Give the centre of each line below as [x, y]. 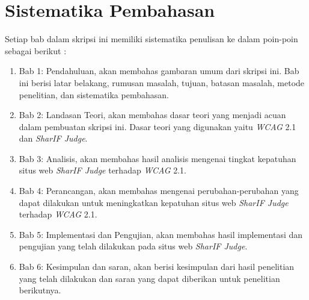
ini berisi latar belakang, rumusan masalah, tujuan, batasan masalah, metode [162, 82]
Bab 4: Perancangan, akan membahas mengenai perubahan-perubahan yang [159, 191]
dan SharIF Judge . [53, 138]
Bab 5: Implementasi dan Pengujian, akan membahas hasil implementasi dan [161, 234]
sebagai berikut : [36, 50]
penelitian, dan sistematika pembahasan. [94, 94]
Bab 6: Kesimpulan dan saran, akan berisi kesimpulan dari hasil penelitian [157, 267]
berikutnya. [40, 290]
